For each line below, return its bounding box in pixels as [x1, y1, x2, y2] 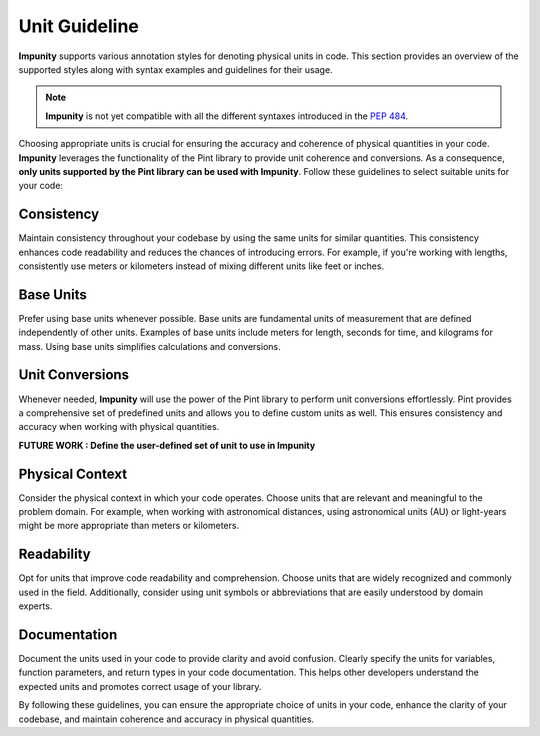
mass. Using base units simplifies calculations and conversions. [18, 340, 281, 352]
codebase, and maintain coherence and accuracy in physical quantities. [18, 713, 315, 725]
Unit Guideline [18, 15, 140, 37]
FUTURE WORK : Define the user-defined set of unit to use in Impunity [18, 439, 316, 451]
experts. [18, 600, 53, 612]
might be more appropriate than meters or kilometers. [18, 520, 240, 532]
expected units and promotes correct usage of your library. [18, 680, 262, 692]
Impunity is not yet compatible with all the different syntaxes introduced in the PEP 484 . [45, 110, 409, 122]
